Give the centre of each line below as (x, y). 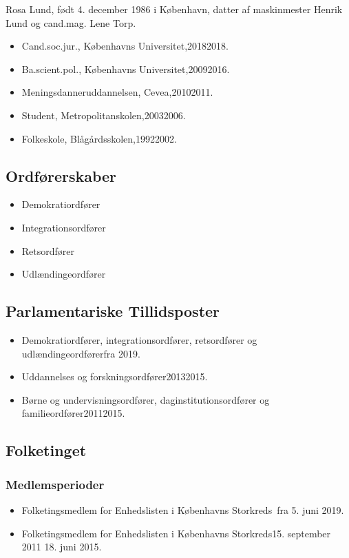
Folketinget (46, 450)
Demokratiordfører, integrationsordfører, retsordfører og (139, 339)
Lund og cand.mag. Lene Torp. (71, 22)
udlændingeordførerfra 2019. (81, 353)
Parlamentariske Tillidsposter (113, 311)
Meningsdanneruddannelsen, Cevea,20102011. (117, 92)
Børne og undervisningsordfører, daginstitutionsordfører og (146, 399)
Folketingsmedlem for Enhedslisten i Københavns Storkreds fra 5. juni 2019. (183, 509)
